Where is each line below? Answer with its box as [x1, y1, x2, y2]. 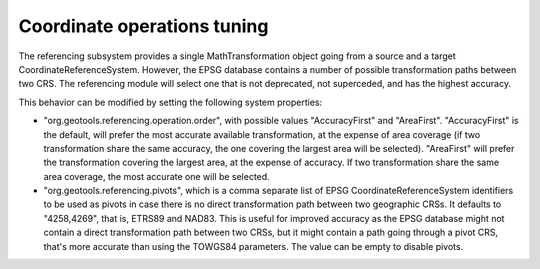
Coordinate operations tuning [18, 15, 269, 37]
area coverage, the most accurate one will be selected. [43, 170, 270, 182]
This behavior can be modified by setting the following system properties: [18, 96, 323, 108]
